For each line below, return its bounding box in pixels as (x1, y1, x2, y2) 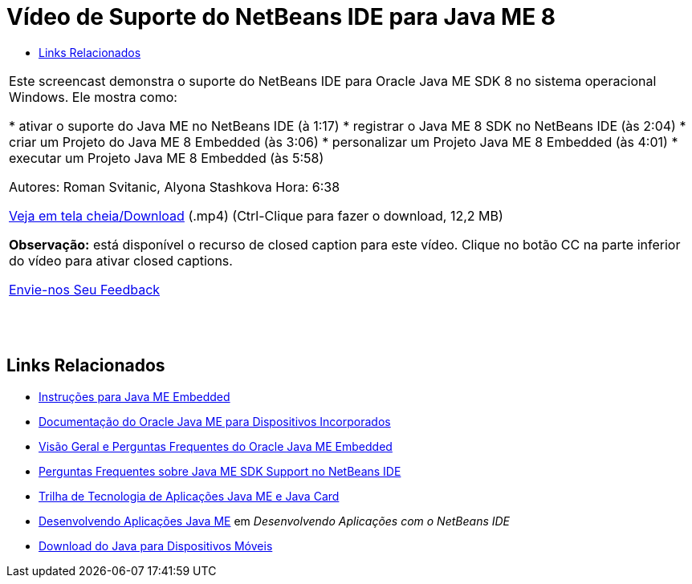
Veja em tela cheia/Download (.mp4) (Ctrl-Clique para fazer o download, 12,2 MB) (9, 207, 503, 224)
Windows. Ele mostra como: (9, 88, 177, 105)
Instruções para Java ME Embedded (39, 389, 230, 404)
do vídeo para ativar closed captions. (9, 252, 233, 269)
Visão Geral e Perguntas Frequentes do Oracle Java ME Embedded (39, 439, 393, 453)
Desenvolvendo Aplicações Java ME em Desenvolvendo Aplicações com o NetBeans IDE (39, 513, 511, 528)
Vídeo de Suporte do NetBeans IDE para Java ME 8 (6, 3, 556, 30)
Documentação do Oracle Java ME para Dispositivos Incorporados (39, 414, 391, 428)
